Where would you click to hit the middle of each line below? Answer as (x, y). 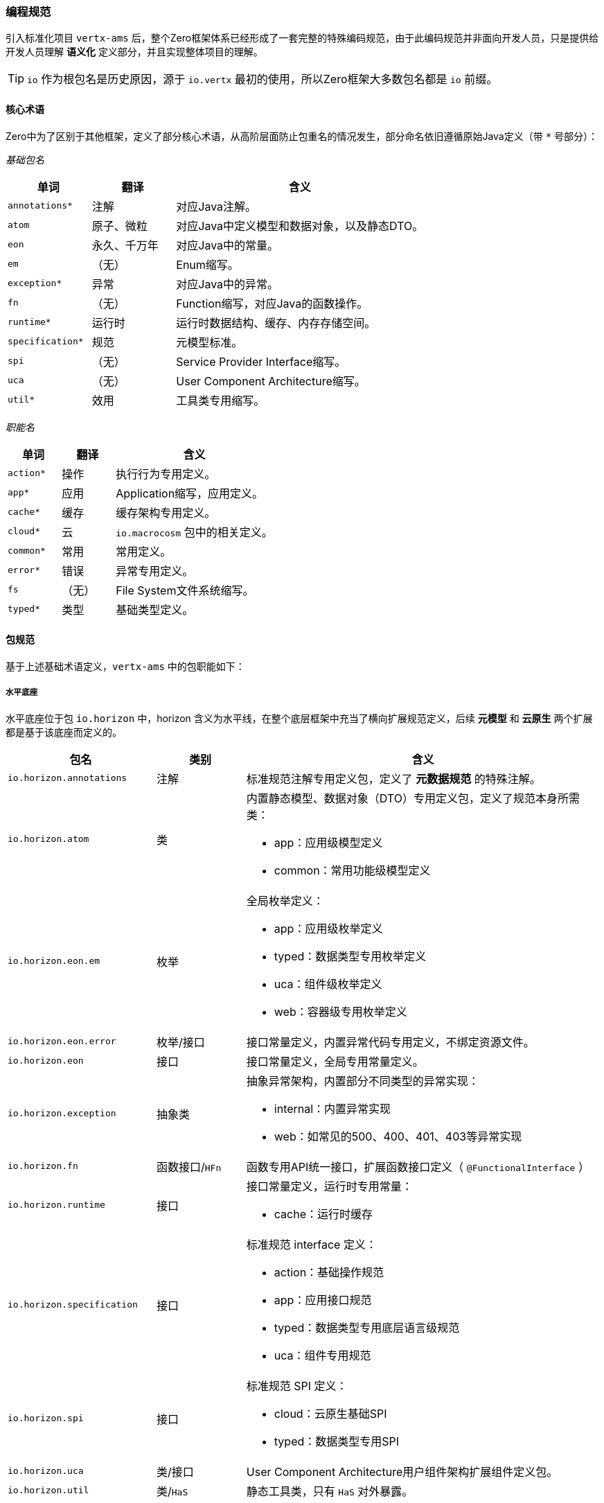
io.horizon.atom (48, 839)
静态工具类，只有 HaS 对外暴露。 (330, 1491)
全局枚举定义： (285, 900)
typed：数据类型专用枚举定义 (350, 956)
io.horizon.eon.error (62, 1041)
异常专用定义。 (155, 571)
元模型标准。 (210, 342)
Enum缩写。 (207, 264)
